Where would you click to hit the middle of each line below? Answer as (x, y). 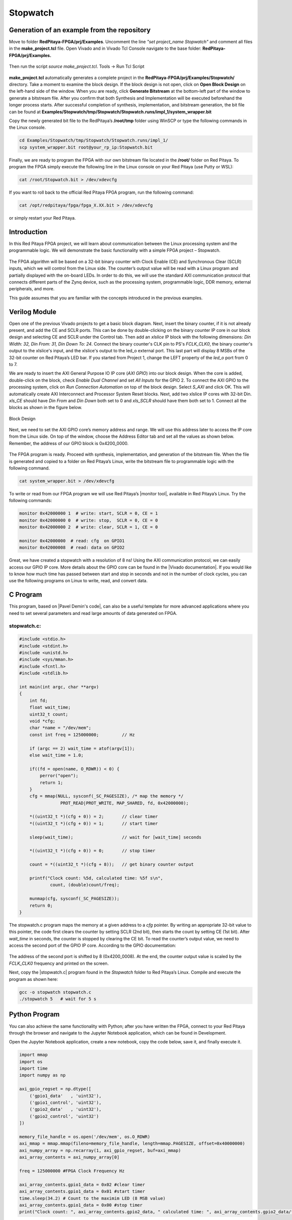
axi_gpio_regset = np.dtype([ (55, 1089)
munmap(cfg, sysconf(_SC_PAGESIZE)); (74, 899)
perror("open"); (59, 776)
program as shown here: (34, 979)
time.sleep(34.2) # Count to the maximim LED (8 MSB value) (92, 1198)
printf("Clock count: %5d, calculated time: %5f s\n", (96, 878)
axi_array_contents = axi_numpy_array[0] (69, 1157)
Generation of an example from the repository (80, 30)
